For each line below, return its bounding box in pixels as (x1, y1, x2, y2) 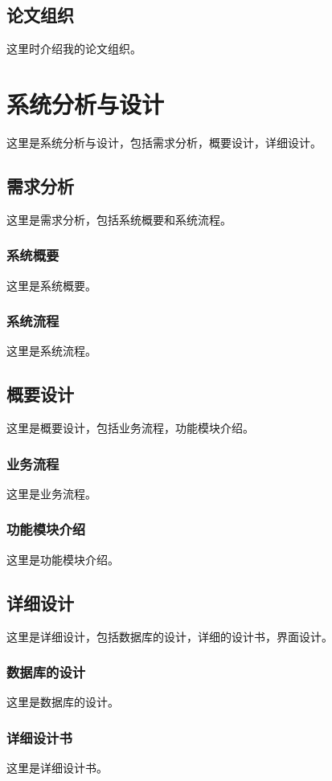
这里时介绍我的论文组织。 (6, 40, 141, 57)
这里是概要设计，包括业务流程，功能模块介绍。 (6, 419, 254, 436)
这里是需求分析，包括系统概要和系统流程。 (6, 211, 232, 227)
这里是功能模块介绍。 (6, 550, 119, 567)
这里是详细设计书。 (6, 759, 108, 776)
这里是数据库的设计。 (6, 693, 119, 710)
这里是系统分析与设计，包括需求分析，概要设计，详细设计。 (6, 133, 322, 150)
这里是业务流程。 (6, 485, 96, 501)
